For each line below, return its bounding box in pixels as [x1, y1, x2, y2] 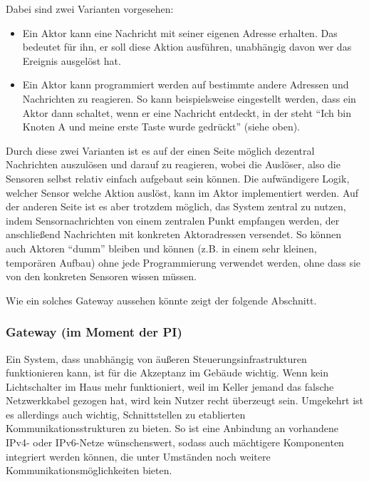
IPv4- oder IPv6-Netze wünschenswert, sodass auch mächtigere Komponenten [6, 435, 344, 450]
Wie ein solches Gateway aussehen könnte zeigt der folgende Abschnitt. [6, 292, 317, 307]
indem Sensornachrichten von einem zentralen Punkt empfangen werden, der [6, 212, 340, 227]
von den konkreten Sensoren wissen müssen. [6, 269, 197, 284]
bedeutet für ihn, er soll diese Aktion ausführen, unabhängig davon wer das [22, 39, 352, 54]
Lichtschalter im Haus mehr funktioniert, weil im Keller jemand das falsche [6, 379, 334, 394]
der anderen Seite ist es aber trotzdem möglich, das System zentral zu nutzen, [6, 199, 346, 214]
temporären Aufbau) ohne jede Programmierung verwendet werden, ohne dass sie [6, 255, 361, 270]
